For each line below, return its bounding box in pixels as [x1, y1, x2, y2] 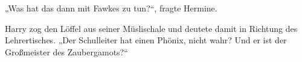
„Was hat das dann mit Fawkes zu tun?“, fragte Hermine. [5, 2, 217, 14]
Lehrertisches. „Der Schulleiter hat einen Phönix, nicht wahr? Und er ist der [5, 34, 287, 46]
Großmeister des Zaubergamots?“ [5, 45, 128, 58]
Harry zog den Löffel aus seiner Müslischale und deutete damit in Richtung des [5, 22, 298, 34]
